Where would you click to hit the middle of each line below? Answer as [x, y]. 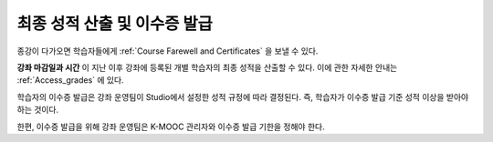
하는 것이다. [38, 110]
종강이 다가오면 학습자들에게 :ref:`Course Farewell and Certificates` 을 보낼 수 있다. [168, 51]
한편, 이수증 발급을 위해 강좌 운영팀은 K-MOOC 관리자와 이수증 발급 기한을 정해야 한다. [171, 127]
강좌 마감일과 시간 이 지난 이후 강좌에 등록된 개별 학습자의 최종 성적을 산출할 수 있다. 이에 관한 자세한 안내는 [207, 67]
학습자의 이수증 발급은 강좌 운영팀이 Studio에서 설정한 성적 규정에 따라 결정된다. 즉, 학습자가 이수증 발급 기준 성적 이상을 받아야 [243, 96]
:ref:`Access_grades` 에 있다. [70, 80]
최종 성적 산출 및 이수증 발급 [115, 24]
